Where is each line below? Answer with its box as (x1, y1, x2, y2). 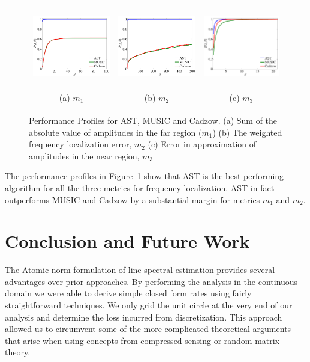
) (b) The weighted (212, 126, 282, 138)
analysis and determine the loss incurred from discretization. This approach (5, 310, 282, 323)
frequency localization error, (29, 138, 132, 150)
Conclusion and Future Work (5, 229, 250, 253)
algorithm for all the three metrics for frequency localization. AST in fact (5, 181, 275, 194)
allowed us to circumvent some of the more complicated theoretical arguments (5, 322, 291, 335)
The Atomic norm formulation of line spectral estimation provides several (5, 263, 275, 276)
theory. (5, 346, 31, 358)
